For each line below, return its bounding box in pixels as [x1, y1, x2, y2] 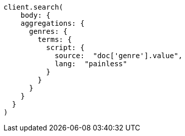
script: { [46, 43, 85, 52]
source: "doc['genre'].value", [55, 52, 183, 60]
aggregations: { [20, 19, 85, 27]
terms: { [37, 35, 72, 43]
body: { [20, 11, 51, 19]
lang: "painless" [55, 60, 127, 68]
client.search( [4, 3, 64, 11]
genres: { [29, 27, 68, 35]
